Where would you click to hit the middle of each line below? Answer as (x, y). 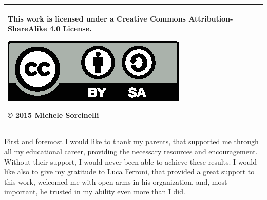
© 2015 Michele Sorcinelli (53, 115)
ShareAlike (27, 28)
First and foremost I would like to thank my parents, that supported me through (131, 141)
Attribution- (211, 18)
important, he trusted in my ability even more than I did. (95, 192)
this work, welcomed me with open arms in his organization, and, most (116, 181)
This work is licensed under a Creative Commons (97, 18)
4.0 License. (71, 28)
